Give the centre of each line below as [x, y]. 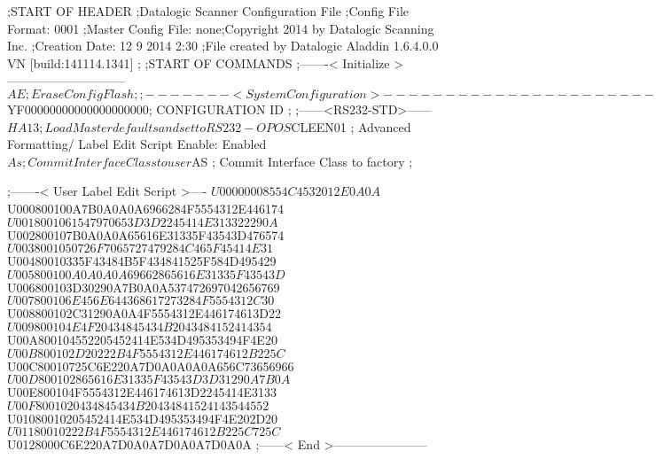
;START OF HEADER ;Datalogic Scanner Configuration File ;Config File [208, 11]
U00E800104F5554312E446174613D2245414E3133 [142, 392]
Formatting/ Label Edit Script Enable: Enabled [137, 144]
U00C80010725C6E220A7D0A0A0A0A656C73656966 [151, 366]
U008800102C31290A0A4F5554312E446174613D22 [144, 313]
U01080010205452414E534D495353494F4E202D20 [143, 418]
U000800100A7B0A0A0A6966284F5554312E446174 [146, 208]
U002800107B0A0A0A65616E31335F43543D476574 [146, 234]
